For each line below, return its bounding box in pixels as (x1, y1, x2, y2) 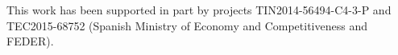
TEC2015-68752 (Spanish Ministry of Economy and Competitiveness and (6, 17, 367, 33)
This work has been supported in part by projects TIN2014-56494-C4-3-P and (6, 2, 392, 18)
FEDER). (6, 33, 54, 49)
